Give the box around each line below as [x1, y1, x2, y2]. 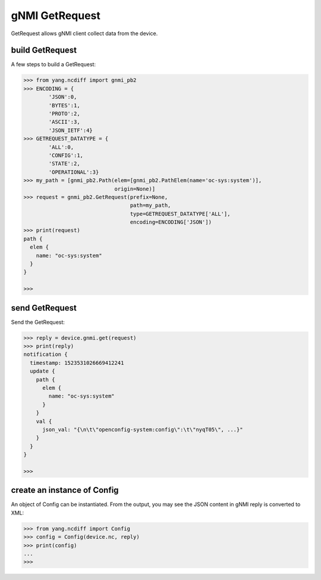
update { [30, 368, 55, 375]
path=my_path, [130, 202, 171, 209]
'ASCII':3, [48, 119, 80, 125]
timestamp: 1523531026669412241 [30, 359, 124, 366]
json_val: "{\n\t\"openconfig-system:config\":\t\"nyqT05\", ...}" [42, 426, 243, 433]
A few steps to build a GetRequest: [11, 61, 96, 68]
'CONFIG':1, [48, 152, 83, 159]
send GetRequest [11, 303, 77, 313]
